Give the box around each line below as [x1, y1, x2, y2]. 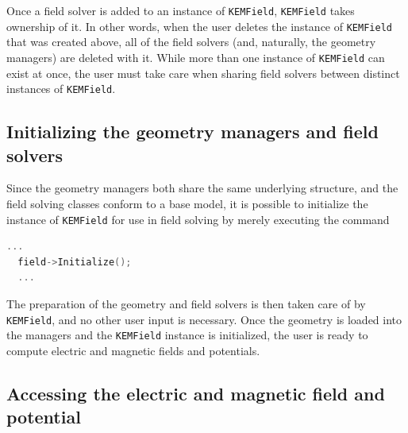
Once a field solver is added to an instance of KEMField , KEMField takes [6, 2, 355, 18]
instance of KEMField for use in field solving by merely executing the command [6, 211, 390, 227]
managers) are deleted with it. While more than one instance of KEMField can [6, 48, 385, 65]
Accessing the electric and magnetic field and [6, 381, 385, 405]
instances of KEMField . [6, 80, 116, 97]
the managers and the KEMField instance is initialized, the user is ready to [6, 327, 368, 343]
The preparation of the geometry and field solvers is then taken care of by [6, 296, 366, 312]
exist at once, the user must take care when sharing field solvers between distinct [6, 64, 400, 81]
